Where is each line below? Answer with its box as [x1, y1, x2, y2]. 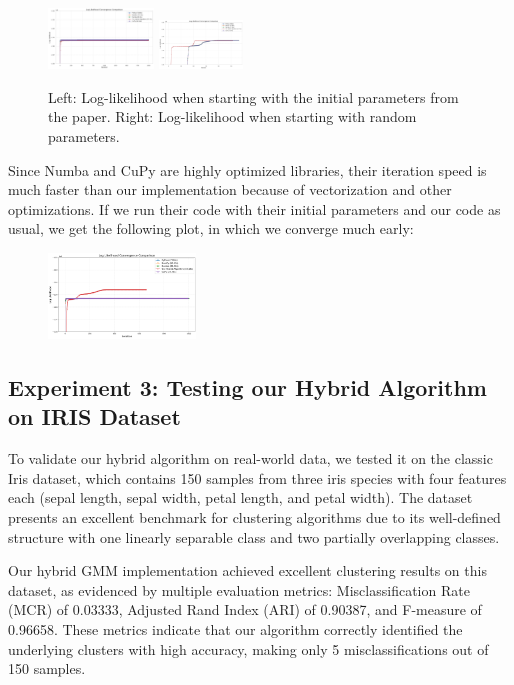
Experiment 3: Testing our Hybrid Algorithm [8, 371, 487, 402]
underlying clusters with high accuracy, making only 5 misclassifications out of [8, 638, 489, 659]
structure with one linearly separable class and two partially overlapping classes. [8, 526, 500, 547]
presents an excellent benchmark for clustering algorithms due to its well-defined [8, 506, 501, 527]
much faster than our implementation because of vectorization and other [8, 179, 452, 200]
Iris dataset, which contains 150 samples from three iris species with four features [8, 467, 507, 488]
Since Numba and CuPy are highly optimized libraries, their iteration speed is [8, 159, 487, 180]
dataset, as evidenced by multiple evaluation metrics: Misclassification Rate [8, 579, 470, 600]
